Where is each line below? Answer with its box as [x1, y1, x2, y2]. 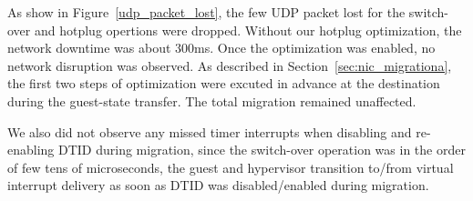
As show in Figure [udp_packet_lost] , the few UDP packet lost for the [7, 3, 406, 21]
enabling [7, 140, 55, 159]
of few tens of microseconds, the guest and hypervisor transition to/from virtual [7, 157, 454, 176]
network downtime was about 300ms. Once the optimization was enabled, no [7, 38, 436, 57]
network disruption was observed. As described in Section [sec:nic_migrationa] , [7, 55, 452, 75]
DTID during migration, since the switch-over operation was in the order [58, 140, 466, 159]
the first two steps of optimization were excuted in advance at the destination [7, 74, 440, 93]
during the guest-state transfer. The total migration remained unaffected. [7, 91, 416, 110]
